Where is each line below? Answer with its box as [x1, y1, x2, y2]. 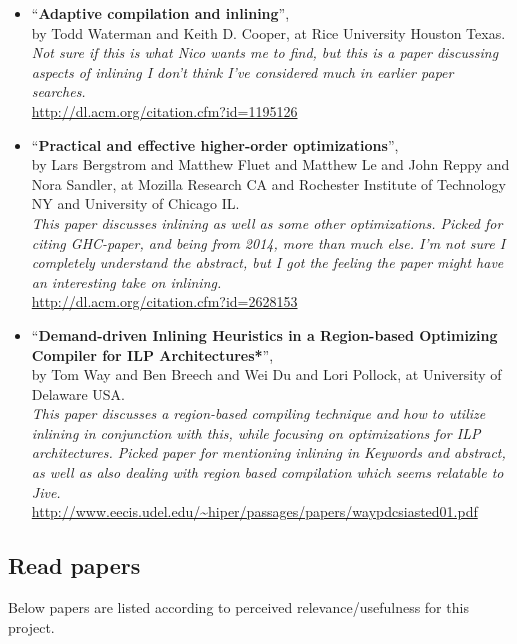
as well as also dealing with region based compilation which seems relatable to [31, 462, 504, 483]
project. [8, 616, 55, 637]
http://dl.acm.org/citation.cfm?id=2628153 [31, 291, 298, 312]
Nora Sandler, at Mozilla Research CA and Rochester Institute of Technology [31, 173, 506, 194]
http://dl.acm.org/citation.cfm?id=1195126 [31, 100, 298, 121]
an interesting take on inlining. [31, 271, 222, 292]
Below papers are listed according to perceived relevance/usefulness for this [8, 597, 469, 618]
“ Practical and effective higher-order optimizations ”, [31, 134, 399, 155]
